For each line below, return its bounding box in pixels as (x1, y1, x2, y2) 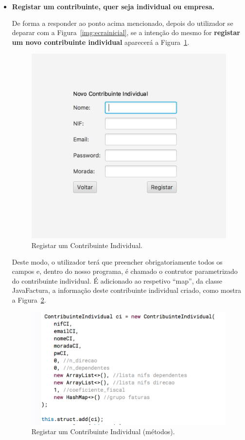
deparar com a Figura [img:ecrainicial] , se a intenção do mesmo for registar (12, 27, 240, 38)
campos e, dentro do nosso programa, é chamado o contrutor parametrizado (12, 266, 238, 276)
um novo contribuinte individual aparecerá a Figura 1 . (12, 37, 190, 47)
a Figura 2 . (12, 294, 46, 305)
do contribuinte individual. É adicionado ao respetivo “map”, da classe (12, 275, 223, 286)
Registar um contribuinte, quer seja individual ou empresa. (12, 1, 215, 11)
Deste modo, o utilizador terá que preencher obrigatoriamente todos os (12, 256, 223, 267)
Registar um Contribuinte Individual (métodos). (31, 426, 175, 437)
